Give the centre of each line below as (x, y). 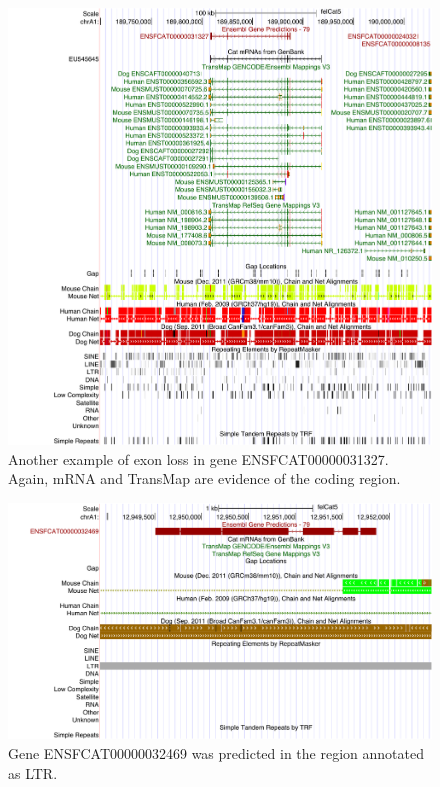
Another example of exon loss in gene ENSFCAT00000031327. (198, 458)
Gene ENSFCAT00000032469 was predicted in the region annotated (216, 753)
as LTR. (33, 772)
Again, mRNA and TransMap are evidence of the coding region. (204, 478)
